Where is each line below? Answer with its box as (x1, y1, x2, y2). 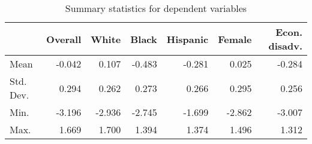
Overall (46, 32, 82, 46)
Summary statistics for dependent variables (65, 1, 247, 15)
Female (218, 32, 252, 46)
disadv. (268, 39, 302, 53)
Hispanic (166, 32, 209, 46)
